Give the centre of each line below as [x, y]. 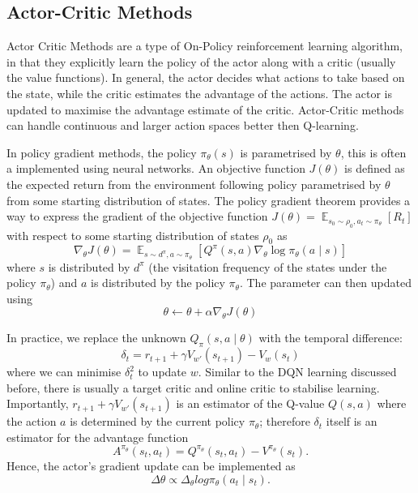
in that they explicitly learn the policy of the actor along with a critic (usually [201, 61]
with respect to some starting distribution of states [133, 235]
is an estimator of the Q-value [250, 403]
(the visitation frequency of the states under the [268, 266]
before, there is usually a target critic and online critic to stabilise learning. [193, 387]
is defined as [375, 168]
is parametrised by [286, 152]
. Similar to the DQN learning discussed [297, 372]
